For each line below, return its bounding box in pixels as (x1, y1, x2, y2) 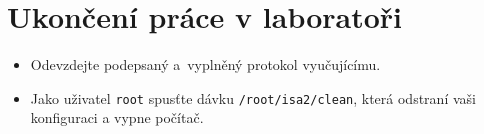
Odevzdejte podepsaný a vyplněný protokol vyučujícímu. (30, 54, 381, 75)
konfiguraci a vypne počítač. (30, 107, 204, 128)
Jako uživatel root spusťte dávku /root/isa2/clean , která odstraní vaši (30, 87, 476, 108)
